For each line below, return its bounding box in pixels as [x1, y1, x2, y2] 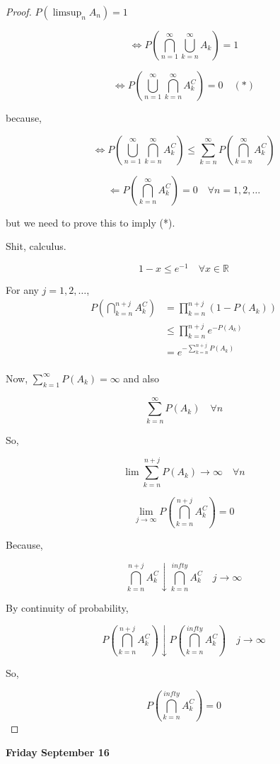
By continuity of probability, [6, 600, 129, 615]
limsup [52, 8, 82, 18]
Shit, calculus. [6, 239, 66, 253]
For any [6, 282, 39, 297]
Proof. [6, 4, 32, 18]
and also [123, 370, 160, 385]
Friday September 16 [6, 745, 110, 759]
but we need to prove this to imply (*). [6, 215, 175, 229]
